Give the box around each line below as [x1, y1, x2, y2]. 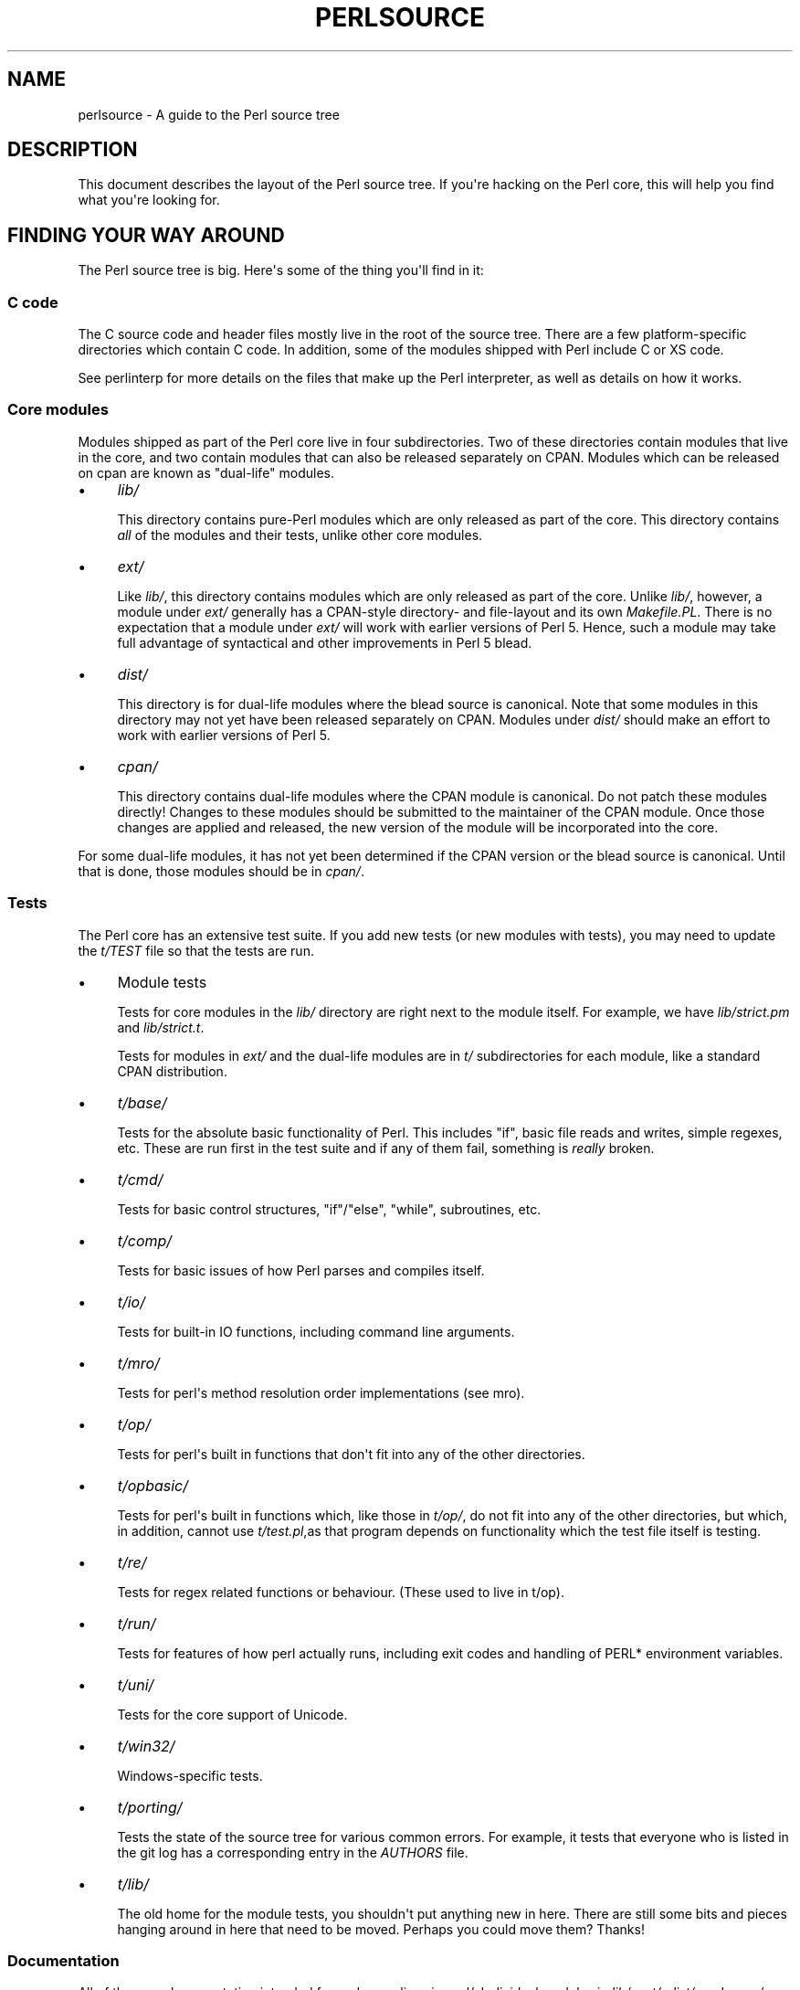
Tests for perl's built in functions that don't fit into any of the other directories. [117, 1445, 585, 1462]
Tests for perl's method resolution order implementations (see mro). [117, 1384, 525, 1401]
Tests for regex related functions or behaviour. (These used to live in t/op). [117, 1583, 564, 1600]
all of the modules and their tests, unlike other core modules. [117, 526, 483, 543]
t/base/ [117, 1093, 167, 1112]
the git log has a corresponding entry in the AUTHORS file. [117, 1844, 468, 1860]
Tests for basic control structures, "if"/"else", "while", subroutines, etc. [117, 1201, 542, 1217]
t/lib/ [117, 1874, 150, 1893]
